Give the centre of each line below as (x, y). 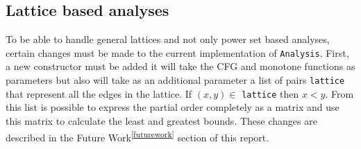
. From (339, 93)
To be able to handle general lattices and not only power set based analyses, (168, 39)
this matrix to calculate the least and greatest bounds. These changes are (161, 120)
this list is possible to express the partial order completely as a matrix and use (173, 107)
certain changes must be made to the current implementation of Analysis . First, (177, 52)
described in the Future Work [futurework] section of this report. (137, 136)
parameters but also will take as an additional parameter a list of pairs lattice (175, 80)
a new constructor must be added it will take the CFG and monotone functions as (180, 66)
